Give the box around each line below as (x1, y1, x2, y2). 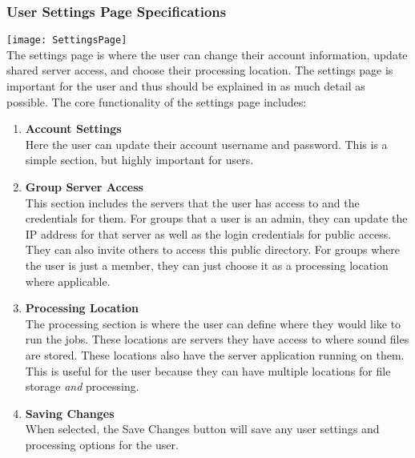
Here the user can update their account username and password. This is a (25, 135, 388, 152)
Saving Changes (25, 404, 115, 421)
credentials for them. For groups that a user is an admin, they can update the (25, 210, 408, 227)
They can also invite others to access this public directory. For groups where (25, 241, 400, 258)
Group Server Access (25, 179, 143, 195)
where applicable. (25, 272, 111, 289)
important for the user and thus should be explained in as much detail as (6, 78, 365, 94)
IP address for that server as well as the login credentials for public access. (25, 225, 392, 242)
